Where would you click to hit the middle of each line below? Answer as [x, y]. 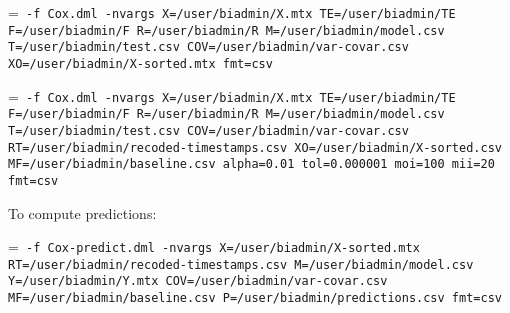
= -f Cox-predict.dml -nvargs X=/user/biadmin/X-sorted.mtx [214, 246]
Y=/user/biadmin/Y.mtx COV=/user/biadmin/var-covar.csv [198, 281]
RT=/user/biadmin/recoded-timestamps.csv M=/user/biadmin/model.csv [241, 264]
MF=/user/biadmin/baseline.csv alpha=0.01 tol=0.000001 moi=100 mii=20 [251, 164]
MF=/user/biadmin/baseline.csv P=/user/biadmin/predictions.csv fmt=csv [255, 298]
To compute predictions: [82, 212]
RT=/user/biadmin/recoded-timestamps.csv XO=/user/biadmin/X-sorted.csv [255, 147]
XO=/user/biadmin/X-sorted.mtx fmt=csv [140, 63]
